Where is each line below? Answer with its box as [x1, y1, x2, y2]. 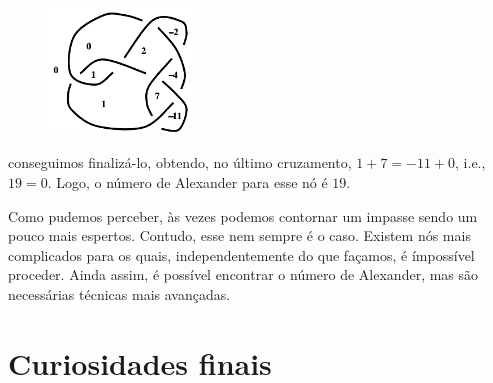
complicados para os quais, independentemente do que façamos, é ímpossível [8, 244, 475, 265]
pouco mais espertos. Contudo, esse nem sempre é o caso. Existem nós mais [8, 225, 471, 246]
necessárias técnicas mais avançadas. [8, 283, 231, 304]
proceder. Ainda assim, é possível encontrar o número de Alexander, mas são [8, 264, 479, 285]
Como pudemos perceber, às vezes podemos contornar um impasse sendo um [8, 205, 478, 226]
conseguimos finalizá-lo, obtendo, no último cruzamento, [8, 152, 352, 173]
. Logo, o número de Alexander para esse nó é [47, 172, 328, 192]
